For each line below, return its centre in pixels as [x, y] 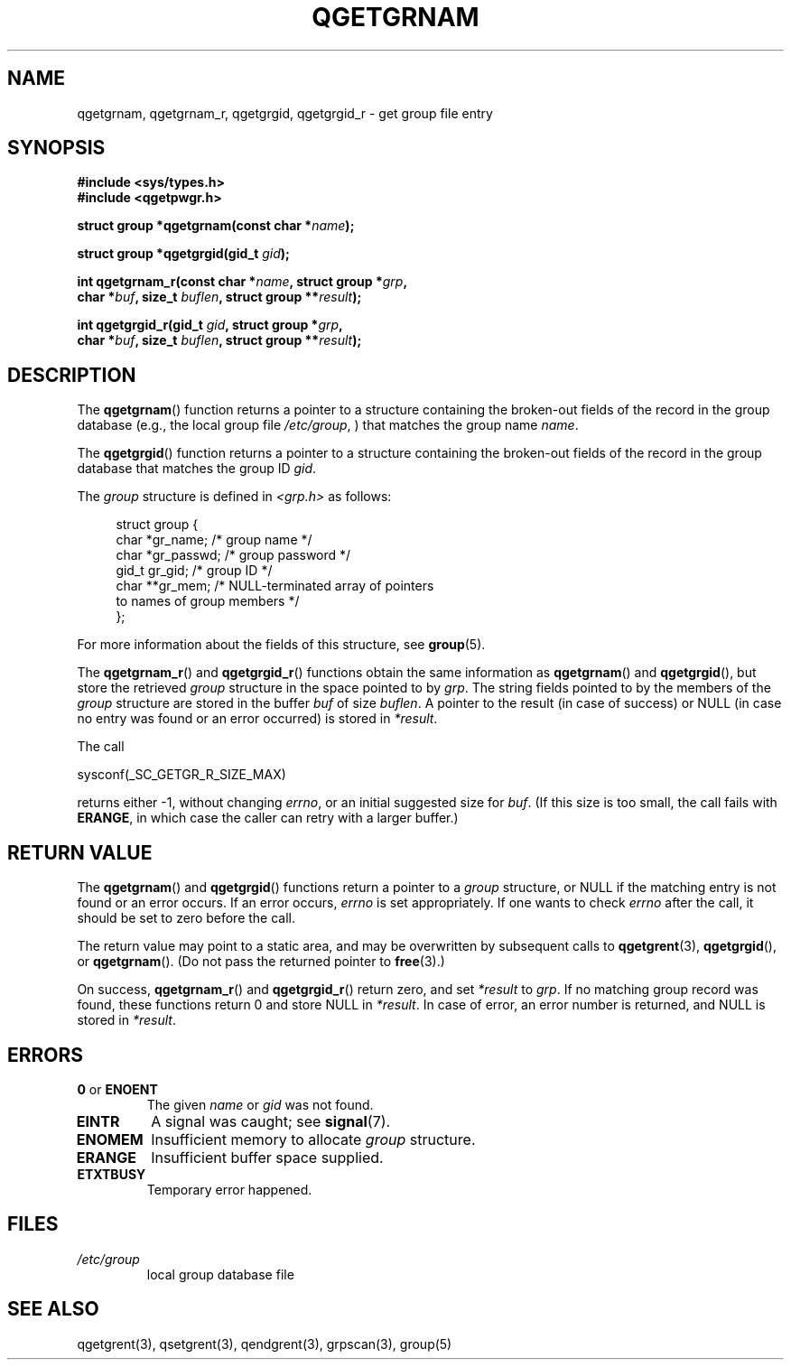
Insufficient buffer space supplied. [267, 1157]
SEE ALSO [53, 1309]
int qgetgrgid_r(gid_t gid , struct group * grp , [210, 325]
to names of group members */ [208, 601]
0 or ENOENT [117, 1089]
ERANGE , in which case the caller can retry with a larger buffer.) [268, 818]
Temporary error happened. [229, 1189]
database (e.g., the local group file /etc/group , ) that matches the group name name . [328, 425]
